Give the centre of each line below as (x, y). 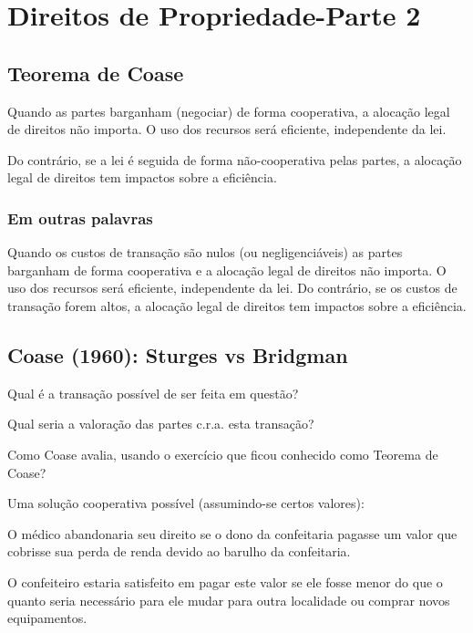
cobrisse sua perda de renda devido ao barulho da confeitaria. (179, 551)
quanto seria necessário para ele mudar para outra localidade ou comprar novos (229, 600)
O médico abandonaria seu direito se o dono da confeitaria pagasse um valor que (232, 533)
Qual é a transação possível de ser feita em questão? (153, 393)
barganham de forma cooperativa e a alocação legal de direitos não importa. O (227, 270)
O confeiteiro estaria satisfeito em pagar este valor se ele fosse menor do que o (225, 581)
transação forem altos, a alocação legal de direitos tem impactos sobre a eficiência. (237, 305)
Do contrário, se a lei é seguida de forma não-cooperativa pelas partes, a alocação (235, 159)
